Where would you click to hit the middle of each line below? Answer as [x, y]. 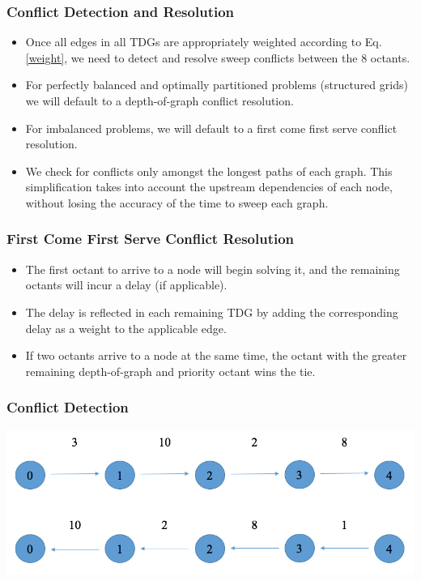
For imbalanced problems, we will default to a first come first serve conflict [211, 128]
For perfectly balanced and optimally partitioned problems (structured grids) [217, 85]
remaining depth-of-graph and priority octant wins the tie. [170, 371]
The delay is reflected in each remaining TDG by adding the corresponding [212, 312]
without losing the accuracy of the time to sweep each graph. [177, 202]
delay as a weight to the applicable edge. [126, 328]
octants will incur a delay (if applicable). [126, 285]
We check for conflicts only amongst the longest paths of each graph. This [209, 171]
